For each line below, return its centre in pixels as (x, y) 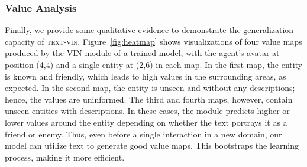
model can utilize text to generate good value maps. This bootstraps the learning (152, 145)
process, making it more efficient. (65, 157)
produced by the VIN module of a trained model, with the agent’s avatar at (142, 53)
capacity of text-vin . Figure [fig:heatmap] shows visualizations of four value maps (153, 41)
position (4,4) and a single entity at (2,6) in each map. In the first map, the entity (154, 64)
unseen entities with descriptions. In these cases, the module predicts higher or (147, 111)
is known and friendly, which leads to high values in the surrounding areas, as (146, 76)
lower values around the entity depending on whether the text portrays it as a (146, 122)
